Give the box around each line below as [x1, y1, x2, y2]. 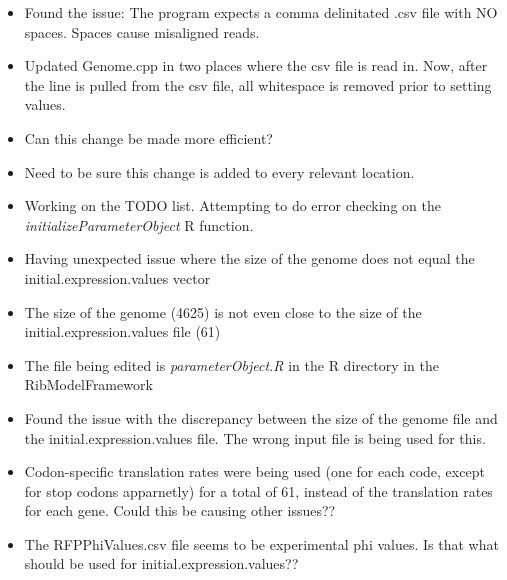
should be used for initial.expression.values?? [24, 553, 299, 574]
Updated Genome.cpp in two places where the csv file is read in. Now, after [24, 55, 488, 76]
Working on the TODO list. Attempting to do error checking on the [24, 195, 441, 216]
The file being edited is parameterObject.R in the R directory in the [24, 354, 439, 375]
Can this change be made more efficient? [24, 127, 273, 148]
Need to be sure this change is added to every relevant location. [24, 161, 415, 182]
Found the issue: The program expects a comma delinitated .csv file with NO [24, 2, 498, 22]
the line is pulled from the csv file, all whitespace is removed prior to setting [24, 74, 492, 95]
